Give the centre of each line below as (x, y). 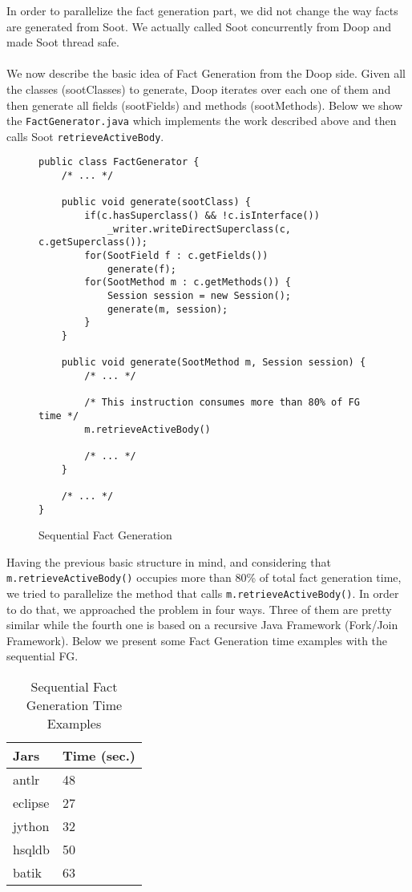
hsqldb (31, 850)
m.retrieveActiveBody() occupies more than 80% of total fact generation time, (204, 577)
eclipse (31, 803)
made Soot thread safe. (63, 42)
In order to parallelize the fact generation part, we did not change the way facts (202, 10)
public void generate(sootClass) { (156, 202)
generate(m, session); (168, 309)
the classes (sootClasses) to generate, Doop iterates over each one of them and (199, 89)
